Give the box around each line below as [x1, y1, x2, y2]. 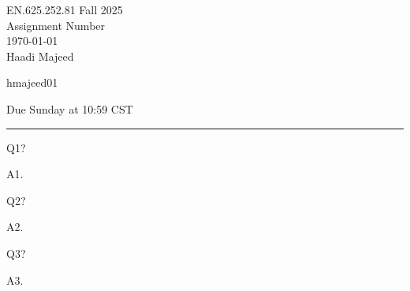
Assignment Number [6, 17, 106, 33]
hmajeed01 [6, 74, 58, 91]
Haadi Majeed [6, 47, 74, 64]
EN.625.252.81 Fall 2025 [6, 2, 123, 17]
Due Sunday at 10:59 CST [6, 100, 133, 117]
